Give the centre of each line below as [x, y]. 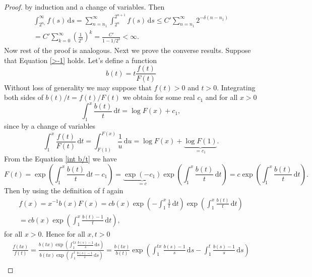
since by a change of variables [50, 126]
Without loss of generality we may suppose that [78, 87]
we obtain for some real [159, 97]
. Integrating [236, 87]
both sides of [24, 97]
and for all [222, 97]
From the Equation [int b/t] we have [60, 158]
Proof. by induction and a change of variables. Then [84, 7]
